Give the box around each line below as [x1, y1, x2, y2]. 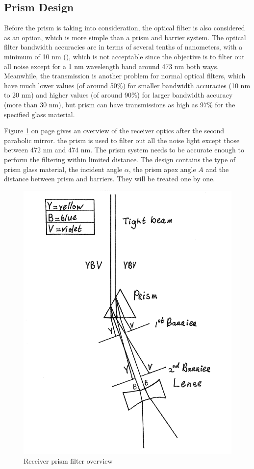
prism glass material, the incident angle [4, 164, 123, 174]
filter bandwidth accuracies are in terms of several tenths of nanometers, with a [4, 42, 243, 52]
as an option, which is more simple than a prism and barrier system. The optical [4, 32, 246, 42]
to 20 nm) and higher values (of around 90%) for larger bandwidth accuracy [4, 90, 233, 100]
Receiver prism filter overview [24, 455, 113, 466]
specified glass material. [4, 109, 75, 119]
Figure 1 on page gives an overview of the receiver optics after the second [4, 125, 224, 136]
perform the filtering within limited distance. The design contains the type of [4, 154, 236, 164]
